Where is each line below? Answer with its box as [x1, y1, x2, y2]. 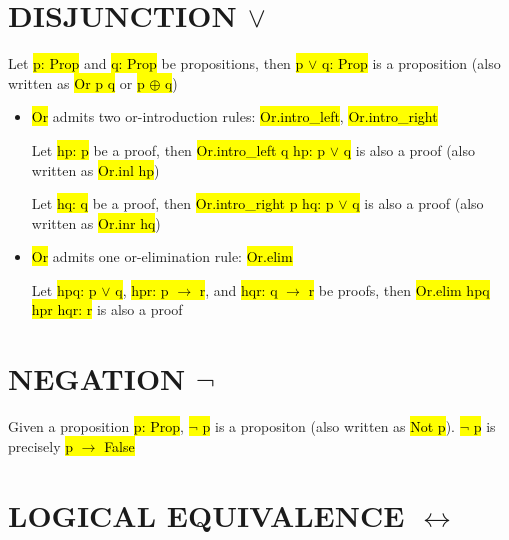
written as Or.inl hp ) [31, 159, 160, 180]
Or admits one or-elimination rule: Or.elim [31, 246, 293, 267]
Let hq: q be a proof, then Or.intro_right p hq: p [31, 193, 334, 214]
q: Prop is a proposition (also [322, 53, 501, 74]
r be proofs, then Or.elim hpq [308, 279, 490, 300]
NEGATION [8, 358, 186, 399]
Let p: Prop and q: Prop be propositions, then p [8, 53, 304, 74]
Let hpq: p [31, 279, 97, 300]
